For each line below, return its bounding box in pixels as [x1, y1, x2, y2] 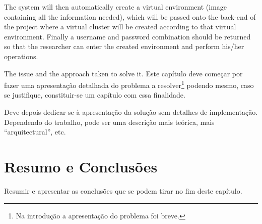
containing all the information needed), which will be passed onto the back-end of [4, 11, 256, 22]
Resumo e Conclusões [4, 156, 158, 176]
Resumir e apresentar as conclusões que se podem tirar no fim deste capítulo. [4, 185, 242, 196]
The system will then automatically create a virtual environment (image [4, 2, 227, 12]
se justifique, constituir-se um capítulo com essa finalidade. [4, 89, 185, 100]
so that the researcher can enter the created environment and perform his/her [4, 41, 244, 52]
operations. [4, 51, 38, 61]
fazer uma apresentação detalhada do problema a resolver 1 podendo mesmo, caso [4, 78, 254, 90]
